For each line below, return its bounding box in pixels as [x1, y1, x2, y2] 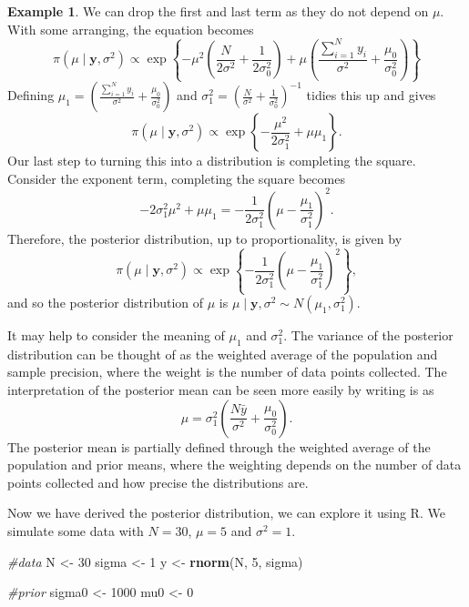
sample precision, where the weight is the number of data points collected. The [7, 362, 447, 381]
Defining [7, 86, 55, 105]
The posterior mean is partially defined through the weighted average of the [7, 437, 431, 456]
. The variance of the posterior [283, 326, 454, 344]
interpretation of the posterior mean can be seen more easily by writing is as [7, 379, 434, 399]
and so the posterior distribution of [7, 293, 204, 311]
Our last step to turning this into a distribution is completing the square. [7, 151, 416, 170]
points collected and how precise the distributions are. [7, 472, 309, 491]
